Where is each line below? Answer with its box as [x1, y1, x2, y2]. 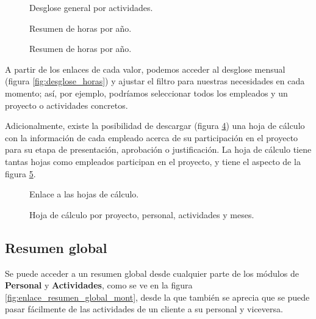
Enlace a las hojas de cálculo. [29, 188, 139, 200]
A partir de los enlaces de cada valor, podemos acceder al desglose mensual [5, 62, 285, 75]
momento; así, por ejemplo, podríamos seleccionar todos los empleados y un [5, 86, 288, 99]
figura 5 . [5, 167, 36, 180]
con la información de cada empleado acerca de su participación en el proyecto [5, 131, 298, 144]
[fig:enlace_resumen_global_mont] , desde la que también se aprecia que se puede [5, 290, 310, 303]
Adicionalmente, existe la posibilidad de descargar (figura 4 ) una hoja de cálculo [5, 119, 305, 132]
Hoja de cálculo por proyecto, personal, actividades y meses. [29, 208, 254, 221]
